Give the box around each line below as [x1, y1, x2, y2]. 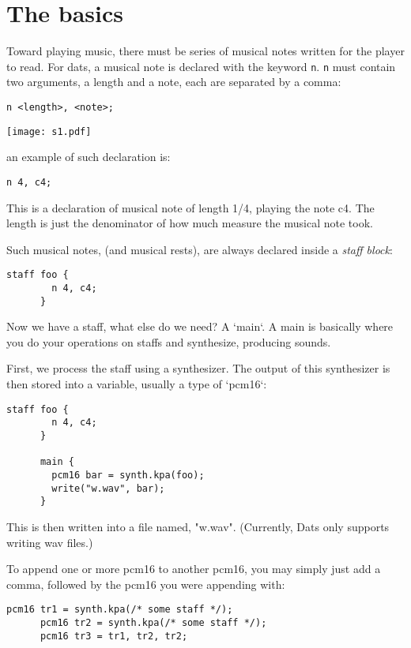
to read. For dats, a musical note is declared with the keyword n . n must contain [6, 58, 396, 74]
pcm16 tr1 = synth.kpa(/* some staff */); [6, 604, 233, 616]
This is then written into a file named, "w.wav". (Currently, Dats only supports [6, 518, 390, 534]
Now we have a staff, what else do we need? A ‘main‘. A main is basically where [6, 318, 394, 335]
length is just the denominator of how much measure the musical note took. [6, 215, 373, 231]
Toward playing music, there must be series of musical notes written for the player [6, 43, 405, 59]
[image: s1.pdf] [6, 125, 92, 137]
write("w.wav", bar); [51, 482, 165, 494]
